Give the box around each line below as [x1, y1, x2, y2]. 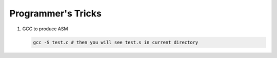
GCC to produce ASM [22, 26, 68, 32]
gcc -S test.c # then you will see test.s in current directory [33, 39, 199, 45]
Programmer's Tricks [9, 8, 102, 19]
